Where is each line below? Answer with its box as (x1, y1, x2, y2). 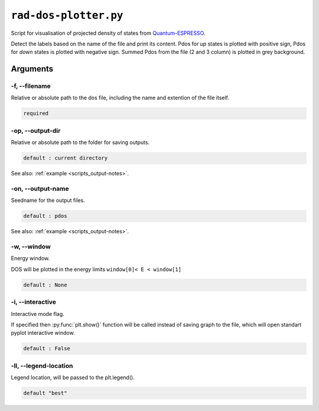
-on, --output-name (11, 184, 69, 193)
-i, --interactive (11, 298, 56, 306)
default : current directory (23, 155, 108, 162)
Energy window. (11, 255, 50, 262)
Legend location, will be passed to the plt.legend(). (11, 374, 135, 381)
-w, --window (11, 243, 51, 251)
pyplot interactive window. (11, 330, 75, 337)
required (23, 110, 49, 117)
